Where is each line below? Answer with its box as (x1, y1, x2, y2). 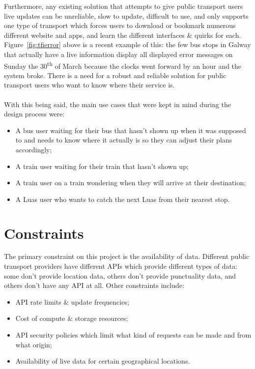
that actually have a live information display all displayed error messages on (4, 49, 233, 59)
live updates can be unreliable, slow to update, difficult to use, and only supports (4, 10, 249, 21)
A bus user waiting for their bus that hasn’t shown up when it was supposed (15, 125, 246, 135)
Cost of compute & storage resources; (15, 313, 128, 323)
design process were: (4, 109, 65, 119)
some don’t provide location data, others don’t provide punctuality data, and (4, 270, 236, 281)
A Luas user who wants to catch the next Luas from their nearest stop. (15, 194, 230, 204)
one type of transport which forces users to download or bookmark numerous (4, 20, 236, 30)
